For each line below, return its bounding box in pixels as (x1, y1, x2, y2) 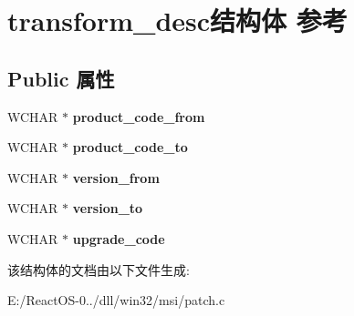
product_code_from (72, 107, 205, 126)
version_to (72, 199, 143, 218)
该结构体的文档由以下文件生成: (7, 260, 190, 279)
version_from (72, 168, 160, 187)
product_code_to (72, 138, 188, 157)
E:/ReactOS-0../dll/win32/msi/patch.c (7, 291, 225, 310)
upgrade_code (72, 229, 165, 248)
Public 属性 (7, 64, 115, 92)
